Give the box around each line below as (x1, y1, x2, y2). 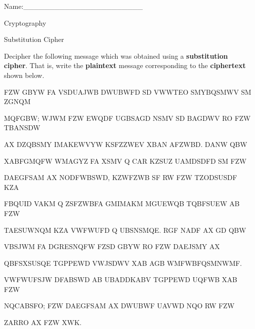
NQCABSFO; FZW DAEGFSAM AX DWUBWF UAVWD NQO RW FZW (4, 300, 235, 311)
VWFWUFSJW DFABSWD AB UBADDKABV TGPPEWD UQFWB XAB (4, 274, 238, 285)
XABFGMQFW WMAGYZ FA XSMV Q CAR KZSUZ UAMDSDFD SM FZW (4, 155, 247, 166)
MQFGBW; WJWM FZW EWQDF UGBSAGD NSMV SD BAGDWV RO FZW (4, 112, 251, 123)
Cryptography (4, 17, 46, 28)
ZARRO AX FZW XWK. (4, 317, 82, 328)
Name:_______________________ (4, 1, 143, 11)
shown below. (4, 70, 44, 80)
